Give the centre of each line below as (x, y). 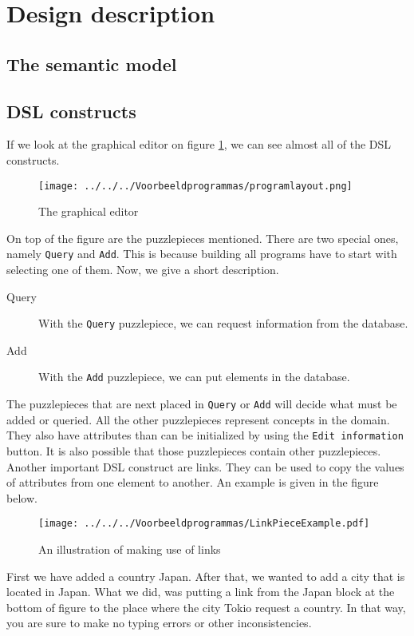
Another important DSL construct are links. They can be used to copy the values (205, 466)
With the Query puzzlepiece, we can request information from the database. (223, 323)
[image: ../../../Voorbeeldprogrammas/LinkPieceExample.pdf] (204, 524)
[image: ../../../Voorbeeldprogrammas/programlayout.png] (195, 186)
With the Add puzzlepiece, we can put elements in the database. (194, 377)
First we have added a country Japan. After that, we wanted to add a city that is (206, 576)
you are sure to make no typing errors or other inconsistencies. (159, 623)
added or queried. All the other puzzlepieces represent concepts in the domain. (198, 419)
